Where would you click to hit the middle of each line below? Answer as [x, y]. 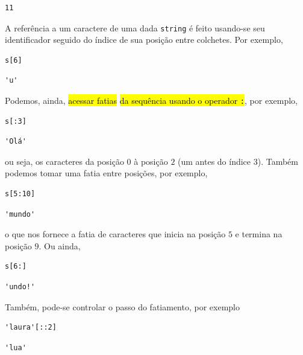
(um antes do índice [214, 161]
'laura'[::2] [31, 328]
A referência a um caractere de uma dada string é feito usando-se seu [135, 27]
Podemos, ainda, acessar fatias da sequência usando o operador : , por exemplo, [151, 101]
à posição [151, 161]
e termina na [259, 234]
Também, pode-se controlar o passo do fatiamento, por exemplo [122, 306]
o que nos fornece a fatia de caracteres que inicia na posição [115, 234]
